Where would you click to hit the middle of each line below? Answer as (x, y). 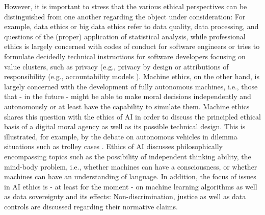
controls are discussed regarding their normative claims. (91, 206)
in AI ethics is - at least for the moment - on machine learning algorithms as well (131, 186)
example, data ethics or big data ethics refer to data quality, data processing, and (131, 26)
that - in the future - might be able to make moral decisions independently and (128, 96)
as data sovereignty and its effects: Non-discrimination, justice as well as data (125, 196)
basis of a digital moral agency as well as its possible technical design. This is (125, 126)
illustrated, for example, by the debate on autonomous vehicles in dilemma (121, 136)
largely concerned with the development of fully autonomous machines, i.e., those (131, 86)
